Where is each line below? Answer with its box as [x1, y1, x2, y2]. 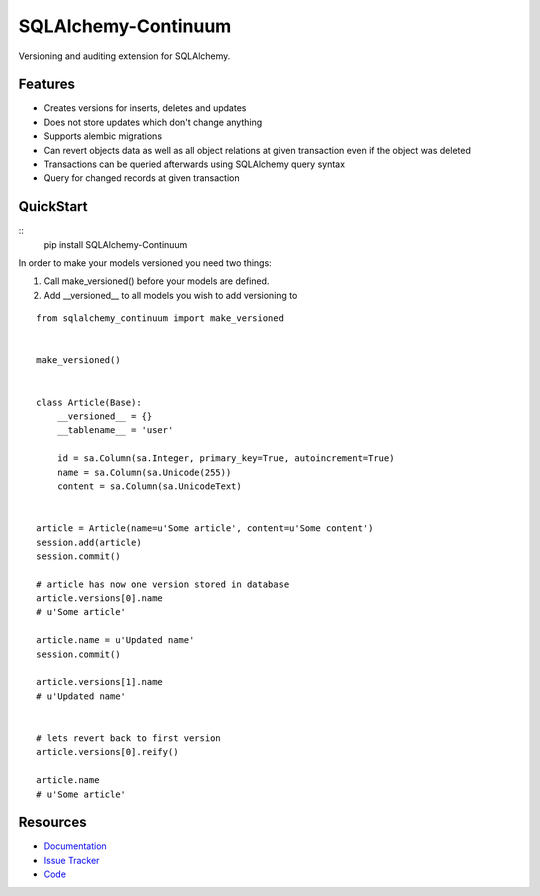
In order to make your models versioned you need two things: [18, 257, 272, 269]
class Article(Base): [36, 396, 142, 408]
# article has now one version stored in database [36, 578, 290, 590]
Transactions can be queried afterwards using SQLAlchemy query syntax [43, 158, 345, 170]
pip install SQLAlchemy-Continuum [43, 238, 188, 250]
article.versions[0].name [36, 593, 164, 604]
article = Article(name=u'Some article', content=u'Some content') [36, 523, 374, 534]
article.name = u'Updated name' [36, 635, 195, 646]
